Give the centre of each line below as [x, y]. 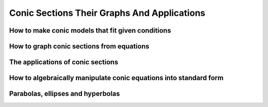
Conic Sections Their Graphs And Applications [107, 13]
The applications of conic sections [64, 62]
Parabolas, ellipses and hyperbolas [65, 94]
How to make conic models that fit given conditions [90, 30]
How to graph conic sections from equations [79, 46]
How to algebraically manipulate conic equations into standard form [116, 78]
